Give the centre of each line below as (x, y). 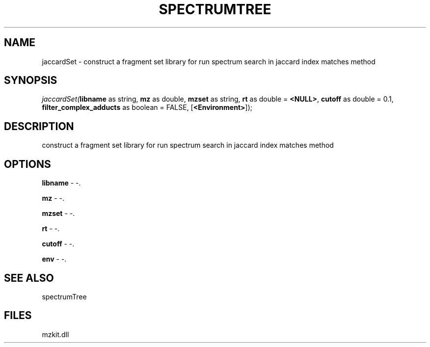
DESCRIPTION (39, 126)
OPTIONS (27, 164)
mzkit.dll (55, 334)
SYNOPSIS (31, 80)
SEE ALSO (29, 278)
